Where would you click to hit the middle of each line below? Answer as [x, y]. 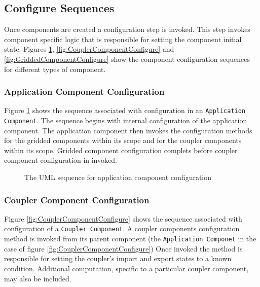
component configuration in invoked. [61, 160]
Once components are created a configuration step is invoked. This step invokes [127, 29]
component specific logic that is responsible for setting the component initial [123, 39]
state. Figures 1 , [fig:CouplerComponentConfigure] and [89, 49]
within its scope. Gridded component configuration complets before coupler [121, 150]
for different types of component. [55, 69]
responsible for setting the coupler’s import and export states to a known [118, 258]
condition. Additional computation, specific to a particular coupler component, [126, 268]
